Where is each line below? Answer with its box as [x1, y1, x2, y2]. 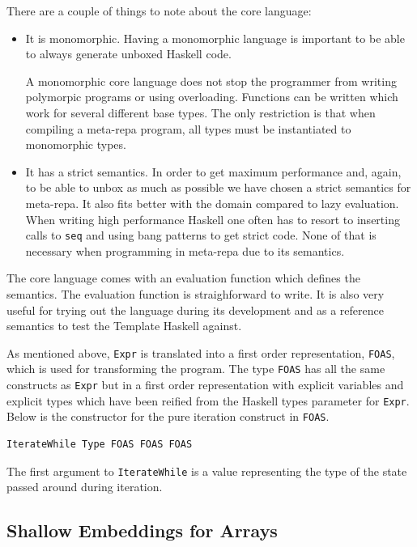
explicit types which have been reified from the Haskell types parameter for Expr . [6, 392, 410, 409]
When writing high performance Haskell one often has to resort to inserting [25, 210, 400, 227]
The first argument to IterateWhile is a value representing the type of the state [6, 462, 407, 479]
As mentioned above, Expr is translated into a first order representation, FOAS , [6, 344, 395, 361]
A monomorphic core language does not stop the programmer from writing [25, 72, 397, 89]
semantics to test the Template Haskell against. [6, 317, 242, 334]
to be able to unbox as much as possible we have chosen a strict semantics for [25, 179, 411, 196]
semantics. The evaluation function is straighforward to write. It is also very [6, 285, 385, 302]
